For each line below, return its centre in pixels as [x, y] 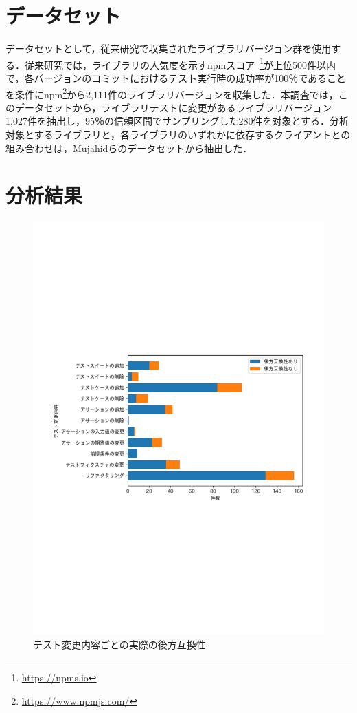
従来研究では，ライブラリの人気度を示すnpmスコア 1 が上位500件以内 [180, 63]
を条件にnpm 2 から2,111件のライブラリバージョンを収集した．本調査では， [172, 93]
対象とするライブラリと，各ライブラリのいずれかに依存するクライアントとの [178, 134]
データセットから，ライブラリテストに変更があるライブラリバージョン [173, 107]
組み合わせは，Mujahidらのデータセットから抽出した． [129, 148]
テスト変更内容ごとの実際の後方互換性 [119, 644]
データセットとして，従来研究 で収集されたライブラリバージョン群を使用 [169, 49]
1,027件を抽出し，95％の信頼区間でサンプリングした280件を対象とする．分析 [177, 121]
